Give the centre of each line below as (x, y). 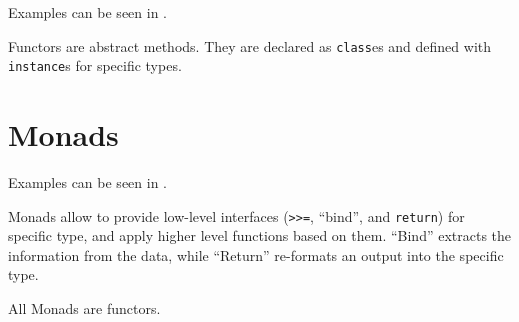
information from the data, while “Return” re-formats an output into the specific (256, 254)
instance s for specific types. (95, 65)
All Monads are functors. (84, 308)
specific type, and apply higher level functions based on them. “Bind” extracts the (260, 235)
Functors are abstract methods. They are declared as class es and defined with (250, 45)
